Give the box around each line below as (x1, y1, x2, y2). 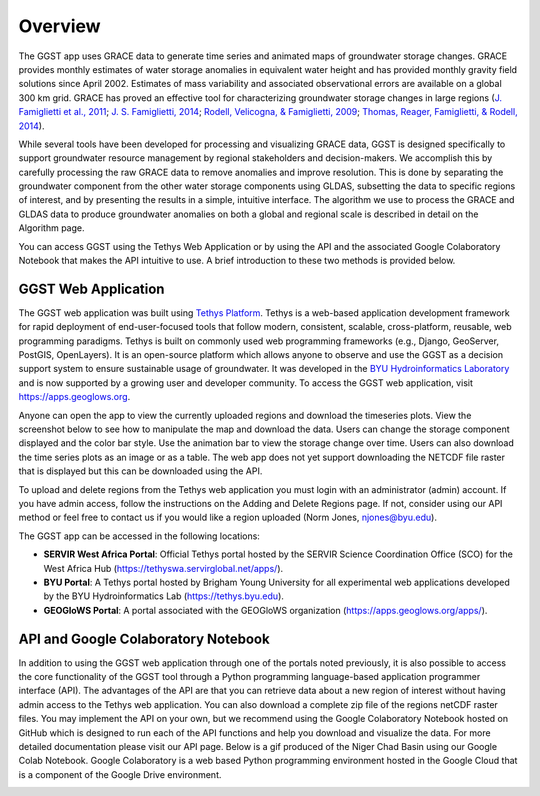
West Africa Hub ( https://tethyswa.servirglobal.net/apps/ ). (43, 562, 284, 574)
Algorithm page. (18, 222, 85, 234)
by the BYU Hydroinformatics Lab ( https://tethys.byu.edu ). (43, 590, 285, 602)
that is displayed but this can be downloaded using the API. (18, 465, 263, 477)
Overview (18, 15, 101, 37)
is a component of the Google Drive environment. (18, 768, 222, 780)
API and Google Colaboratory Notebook (18, 630, 270, 647)
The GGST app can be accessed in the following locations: (18, 530, 260, 542)
